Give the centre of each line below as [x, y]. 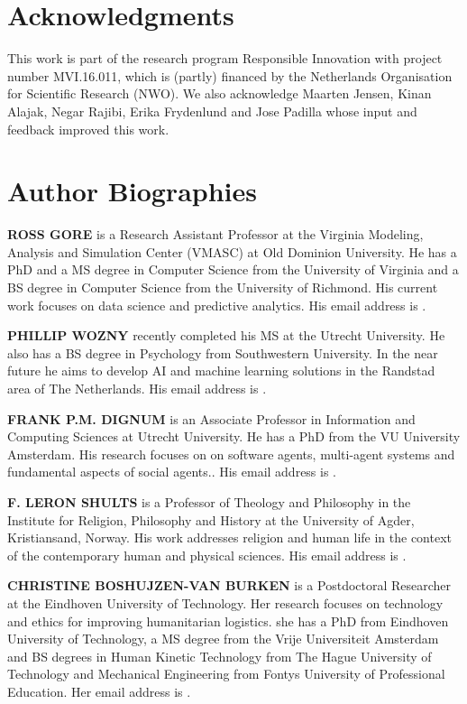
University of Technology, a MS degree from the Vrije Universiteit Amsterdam [223, 639]
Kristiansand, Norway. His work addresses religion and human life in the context [230, 537]
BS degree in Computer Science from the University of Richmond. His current [223, 287]
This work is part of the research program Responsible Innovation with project [225, 58]
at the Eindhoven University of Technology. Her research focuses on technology [225, 602]
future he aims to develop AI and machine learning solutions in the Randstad [221, 371]
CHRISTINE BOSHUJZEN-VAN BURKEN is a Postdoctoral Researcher [229, 585]
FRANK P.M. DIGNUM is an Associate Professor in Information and [211, 418]
